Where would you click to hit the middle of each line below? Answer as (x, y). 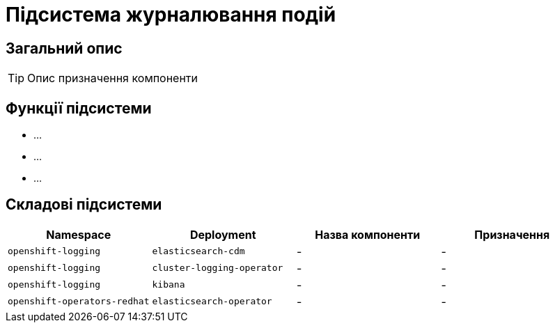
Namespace (79, 234)
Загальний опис (64, 48)
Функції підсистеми (79, 108)
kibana (169, 285)
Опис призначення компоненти (113, 78)
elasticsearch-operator (212, 302)
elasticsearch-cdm (198, 251)
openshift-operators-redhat (79, 302)
